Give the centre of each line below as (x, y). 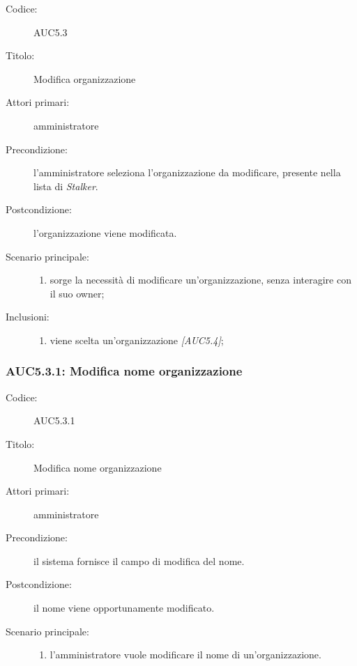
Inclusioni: (28, 317)
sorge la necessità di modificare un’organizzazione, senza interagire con (200, 280)
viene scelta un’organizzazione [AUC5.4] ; (137, 340)
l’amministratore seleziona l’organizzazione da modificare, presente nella (187, 172)
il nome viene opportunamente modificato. (124, 608)
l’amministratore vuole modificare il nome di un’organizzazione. (185, 655)
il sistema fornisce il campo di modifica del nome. (139, 560)
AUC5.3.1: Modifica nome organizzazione (124, 371)
